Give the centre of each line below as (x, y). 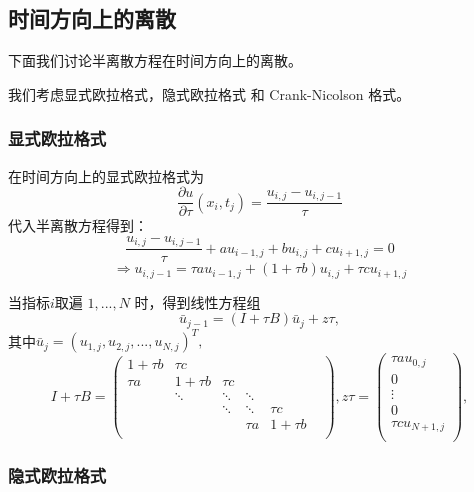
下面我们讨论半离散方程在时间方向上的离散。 (155, 60)
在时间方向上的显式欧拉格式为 (106, 175)
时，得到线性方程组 (197, 301)
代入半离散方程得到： (78, 225)
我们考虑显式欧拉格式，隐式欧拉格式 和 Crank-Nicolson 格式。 (209, 93)
